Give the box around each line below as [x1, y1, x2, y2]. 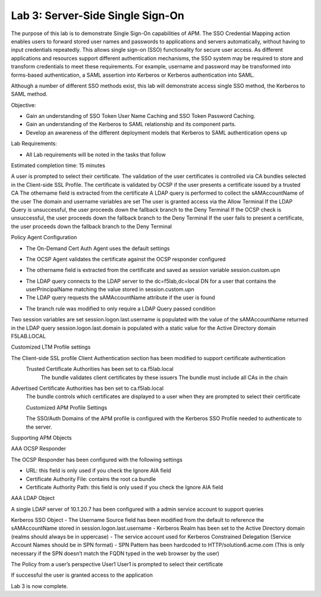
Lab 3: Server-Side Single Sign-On [11, 9, 184, 22]
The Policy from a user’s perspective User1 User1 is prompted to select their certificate [11, 561, 223, 568]
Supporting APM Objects [11, 434, 72, 441]
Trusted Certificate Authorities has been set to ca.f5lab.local [26, 365, 174, 373]
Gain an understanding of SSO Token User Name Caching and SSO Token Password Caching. [26, 112, 256, 120]
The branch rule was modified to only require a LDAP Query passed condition [26, 305, 216, 312]
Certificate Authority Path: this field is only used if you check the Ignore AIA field [26, 483, 224, 490]
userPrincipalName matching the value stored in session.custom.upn [26, 286, 194, 293]
